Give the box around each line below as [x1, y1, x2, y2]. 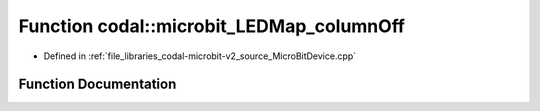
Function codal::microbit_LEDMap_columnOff [18, 15, 405, 37]
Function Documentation [18, 76, 177, 93]
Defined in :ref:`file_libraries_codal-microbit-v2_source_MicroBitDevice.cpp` [43, 50, 357, 62]
